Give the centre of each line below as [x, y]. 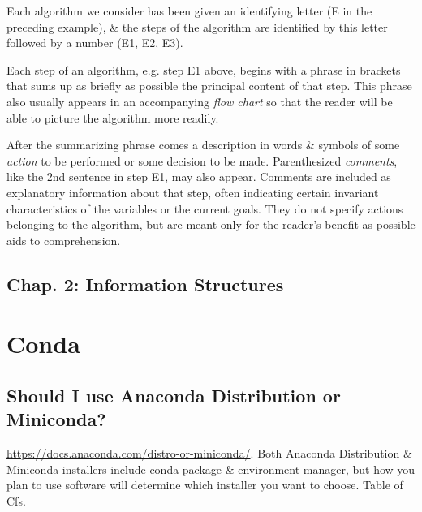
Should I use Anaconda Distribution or [174, 395]
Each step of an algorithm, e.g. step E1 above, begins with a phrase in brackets [204, 69]
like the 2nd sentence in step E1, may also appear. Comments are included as [199, 176]
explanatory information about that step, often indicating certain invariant [193, 192]
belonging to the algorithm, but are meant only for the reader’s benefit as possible [211, 224]
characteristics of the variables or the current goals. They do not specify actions [205, 208]
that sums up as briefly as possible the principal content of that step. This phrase [209, 86]
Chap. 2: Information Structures [145, 284]
